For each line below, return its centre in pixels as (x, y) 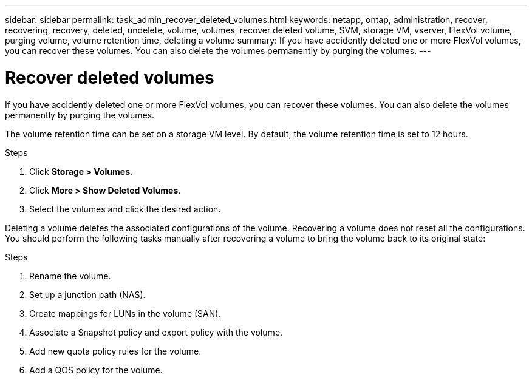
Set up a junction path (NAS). (87, 294)
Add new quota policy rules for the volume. (115, 351)
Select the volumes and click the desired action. (125, 209)
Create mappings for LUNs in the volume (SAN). (125, 313)
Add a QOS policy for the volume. (96, 370)
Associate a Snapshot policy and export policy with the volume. (156, 332)
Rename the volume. (70, 276)
